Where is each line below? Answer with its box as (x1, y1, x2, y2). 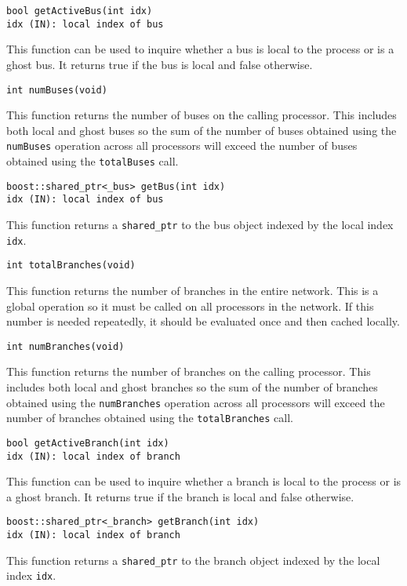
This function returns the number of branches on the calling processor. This (6, 363, 371, 380)
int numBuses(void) (6, 84, 107, 96)
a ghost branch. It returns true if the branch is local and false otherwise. (6, 488, 354, 504)
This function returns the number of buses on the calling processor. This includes (6, 107, 397, 123)
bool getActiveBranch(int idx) (6, 437, 169, 449)
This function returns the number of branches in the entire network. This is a (6, 282, 379, 298)
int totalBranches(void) (6, 260, 136, 271)
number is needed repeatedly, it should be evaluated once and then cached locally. (6, 313, 400, 329)
